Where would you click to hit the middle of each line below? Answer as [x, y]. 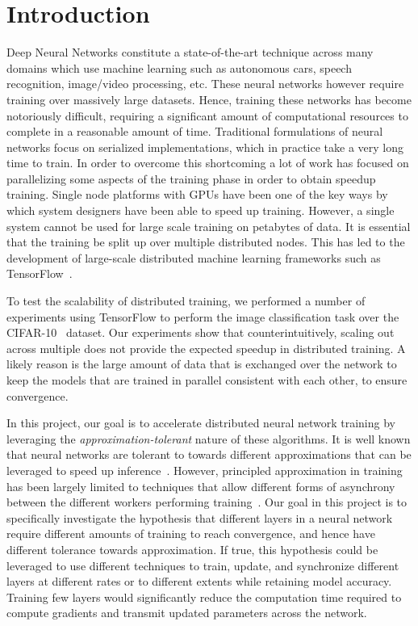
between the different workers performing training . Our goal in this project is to [207, 502]
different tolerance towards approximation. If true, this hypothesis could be [192, 549]
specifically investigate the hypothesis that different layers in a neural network [200, 517]
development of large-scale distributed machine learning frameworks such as [194, 257]
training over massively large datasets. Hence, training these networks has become [209, 99]
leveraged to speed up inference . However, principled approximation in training [205, 470]
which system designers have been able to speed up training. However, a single [201, 210]
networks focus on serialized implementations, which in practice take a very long [205, 147]
